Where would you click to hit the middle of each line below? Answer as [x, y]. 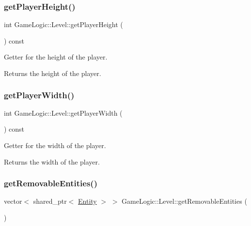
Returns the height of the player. [53, 73]
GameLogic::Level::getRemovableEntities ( [184, 201]
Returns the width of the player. [52, 161]
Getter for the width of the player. [55, 145]
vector [13, 201]
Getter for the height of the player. [56, 57]
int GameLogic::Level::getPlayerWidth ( [63, 113]
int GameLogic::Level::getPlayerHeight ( [63, 24]
